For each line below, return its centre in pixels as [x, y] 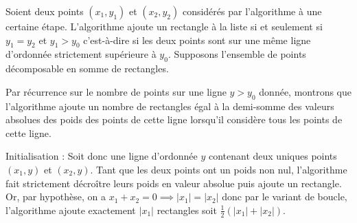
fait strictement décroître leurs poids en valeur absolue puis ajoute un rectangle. [174, 183]
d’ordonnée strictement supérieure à [81, 54]
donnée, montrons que [306, 91]
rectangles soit [187, 210]
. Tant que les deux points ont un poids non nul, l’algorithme [219, 169]
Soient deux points [45, 11]
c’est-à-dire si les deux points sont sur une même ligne [197, 40]
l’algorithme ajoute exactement [71, 210]
